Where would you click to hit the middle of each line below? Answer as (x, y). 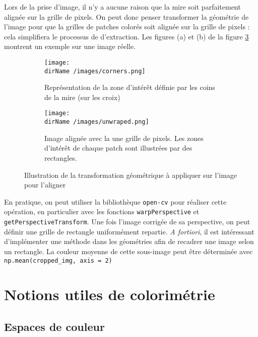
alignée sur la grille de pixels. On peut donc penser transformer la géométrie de (126, 16)
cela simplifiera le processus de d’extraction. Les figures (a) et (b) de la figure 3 (126, 36)
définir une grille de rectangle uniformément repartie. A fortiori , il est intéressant (129, 231)
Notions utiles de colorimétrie (110, 294)
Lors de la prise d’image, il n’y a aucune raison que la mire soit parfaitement (122, 7)
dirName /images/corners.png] (95, 71)
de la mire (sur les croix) (82, 97)
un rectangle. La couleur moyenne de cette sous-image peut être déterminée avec (128, 251)
